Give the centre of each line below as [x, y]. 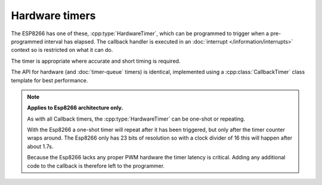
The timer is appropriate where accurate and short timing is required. [96, 61]
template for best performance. [49, 80]
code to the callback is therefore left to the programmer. [96, 166]
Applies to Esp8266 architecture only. [75, 108]
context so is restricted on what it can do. [62, 50]
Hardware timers [53, 16]
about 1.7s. [40, 146]
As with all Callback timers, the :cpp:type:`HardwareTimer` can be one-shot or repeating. [136, 119]
